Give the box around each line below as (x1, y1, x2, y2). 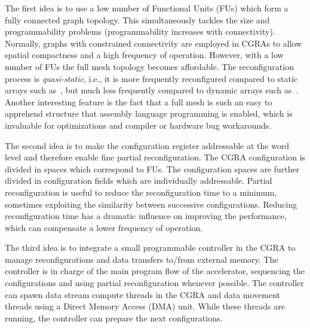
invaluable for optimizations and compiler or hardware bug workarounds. (5, 119, 272, 131)
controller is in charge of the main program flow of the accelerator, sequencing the (5, 265, 305, 277)
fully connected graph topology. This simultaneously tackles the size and (5, 13, 270, 26)
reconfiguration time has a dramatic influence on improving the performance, (5, 209, 287, 222)
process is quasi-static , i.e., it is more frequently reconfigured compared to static (5, 72, 298, 84)
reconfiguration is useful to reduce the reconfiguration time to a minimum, (5, 186, 277, 198)
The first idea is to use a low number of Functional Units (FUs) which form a (5, 2, 288, 14)
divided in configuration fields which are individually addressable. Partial (5, 174, 272, 187)
